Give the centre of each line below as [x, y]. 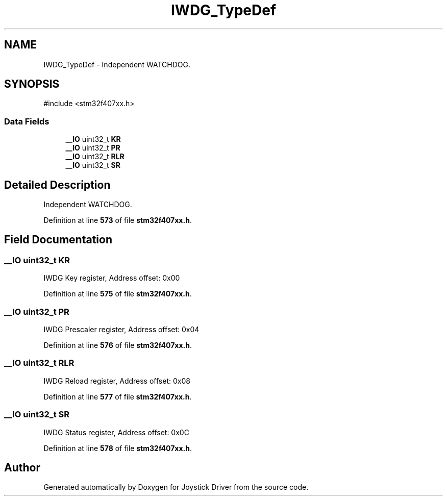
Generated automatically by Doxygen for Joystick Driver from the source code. [176, 487]
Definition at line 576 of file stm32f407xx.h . [118, 345]
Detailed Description [57, 185]
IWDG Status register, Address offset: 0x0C [116, 432]
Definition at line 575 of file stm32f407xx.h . [118, 294]
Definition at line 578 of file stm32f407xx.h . [118, 448]
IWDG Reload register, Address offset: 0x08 [117, 381]
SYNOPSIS [32, 84]
